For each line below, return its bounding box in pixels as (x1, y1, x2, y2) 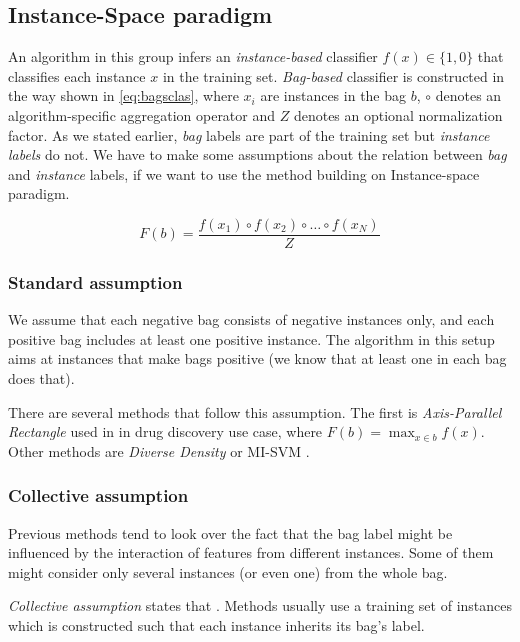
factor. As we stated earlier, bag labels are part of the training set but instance (8, 124, 490, 145)
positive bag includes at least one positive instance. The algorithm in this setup (8, 328, 495, 349)
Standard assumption (8, 269, 183, 294)
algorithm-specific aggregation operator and (8, 104, 276, 125)
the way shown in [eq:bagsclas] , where (8, 85, 239, 106)
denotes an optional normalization (293, 104, 503, 125)
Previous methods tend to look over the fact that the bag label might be (8, 522, 453, 543)
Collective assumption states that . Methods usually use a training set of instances (8, 595, 513, 616)
